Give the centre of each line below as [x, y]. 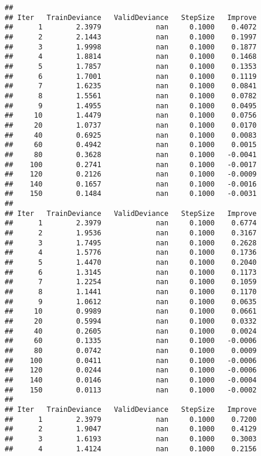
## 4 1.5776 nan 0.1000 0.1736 [131, 253]
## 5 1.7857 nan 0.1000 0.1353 [131, 66]
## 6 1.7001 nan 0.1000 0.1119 [131, 76]
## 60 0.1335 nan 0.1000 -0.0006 [131, 341]
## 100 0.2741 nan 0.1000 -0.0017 [131, 164]
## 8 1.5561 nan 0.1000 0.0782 [131, 96]
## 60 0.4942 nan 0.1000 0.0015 [131, 145]
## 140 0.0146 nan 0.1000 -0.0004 [131, 380]
